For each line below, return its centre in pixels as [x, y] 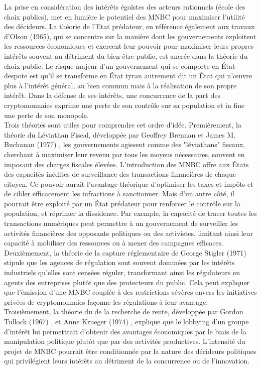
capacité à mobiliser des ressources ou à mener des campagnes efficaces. [114, 243]
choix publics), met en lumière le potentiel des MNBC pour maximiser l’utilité [125, 16]
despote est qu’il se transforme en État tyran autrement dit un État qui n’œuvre [128, 76]
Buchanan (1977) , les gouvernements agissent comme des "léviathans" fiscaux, [125, 144]
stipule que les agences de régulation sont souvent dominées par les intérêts [119, 262]
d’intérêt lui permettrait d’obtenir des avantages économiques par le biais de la [125, 331]
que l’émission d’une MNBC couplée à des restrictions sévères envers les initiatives [130, 292]
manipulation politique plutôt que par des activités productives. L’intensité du [125, 341]
